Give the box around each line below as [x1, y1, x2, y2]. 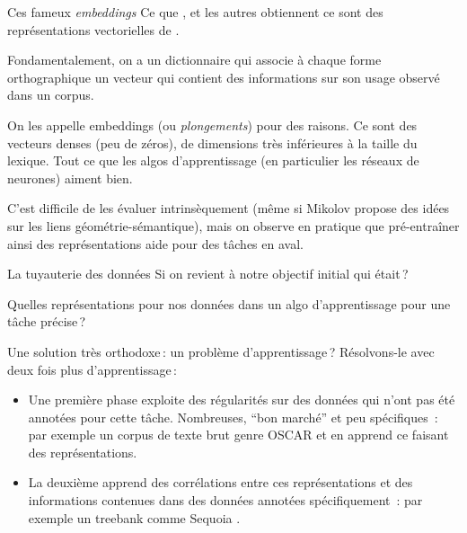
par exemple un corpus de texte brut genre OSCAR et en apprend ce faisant [28, 425, 449, 444]
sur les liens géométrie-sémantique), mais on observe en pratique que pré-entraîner [7, 216, 460, 235]
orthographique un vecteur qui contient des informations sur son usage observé [7, 67, 440, 86]
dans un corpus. [7, 85, 94, 104]
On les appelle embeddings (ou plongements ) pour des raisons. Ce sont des [7, 115, 418, 134]
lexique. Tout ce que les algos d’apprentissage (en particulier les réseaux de [7, 151, 419, 170]
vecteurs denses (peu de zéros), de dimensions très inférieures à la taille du [7, 133, 418, 152]
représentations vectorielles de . [7, 20, 180, 39]
